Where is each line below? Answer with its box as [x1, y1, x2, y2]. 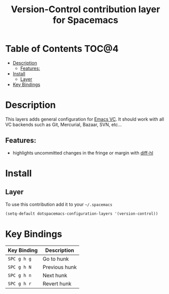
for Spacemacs [52, 14, 119, 26]
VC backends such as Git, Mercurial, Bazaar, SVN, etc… [5, 121, 122, 128]
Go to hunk [42, 255, 69, 262]
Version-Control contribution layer [11, 4, 160, 15]
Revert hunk [42, 280, 72, 287]
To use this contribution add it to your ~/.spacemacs [5, 201, 113, 207]
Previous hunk [42, 263, 77, 271]
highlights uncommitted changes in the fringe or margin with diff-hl [12, 150, 154, 156]
